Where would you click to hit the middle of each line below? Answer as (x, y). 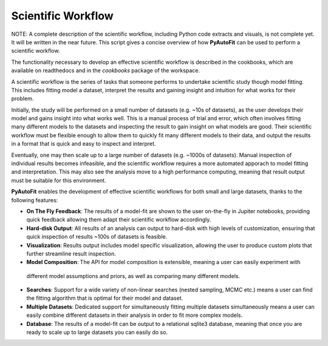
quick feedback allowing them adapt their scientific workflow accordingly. (119, 220)
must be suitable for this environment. (59, 180)
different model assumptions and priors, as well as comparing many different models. (133, 276)
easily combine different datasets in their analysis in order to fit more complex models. (135, 315)
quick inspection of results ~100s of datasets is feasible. (97, 237)
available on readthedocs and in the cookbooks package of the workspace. (106, 70)
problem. (22, 99)
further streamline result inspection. (71, 253)
